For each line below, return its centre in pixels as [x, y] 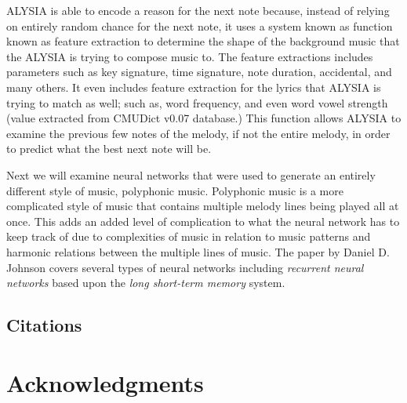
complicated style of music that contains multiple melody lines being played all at [203, 206]
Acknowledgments [105, 382]
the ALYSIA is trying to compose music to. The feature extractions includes [190, 56]
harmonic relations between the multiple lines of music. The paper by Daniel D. [198, 251]
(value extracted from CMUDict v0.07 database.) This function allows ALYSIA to [204, 118]
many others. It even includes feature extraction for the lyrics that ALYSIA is [194, 87]
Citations [44, 325]
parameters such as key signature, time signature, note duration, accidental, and [199, 72]
